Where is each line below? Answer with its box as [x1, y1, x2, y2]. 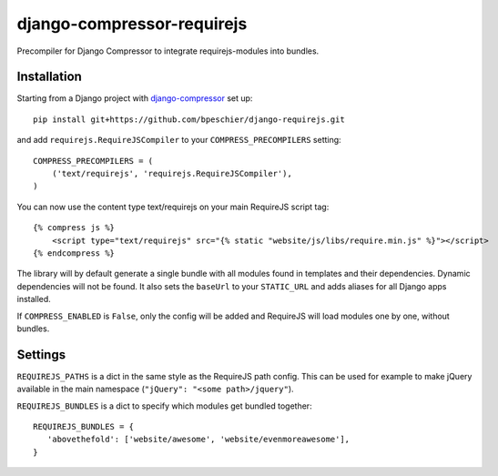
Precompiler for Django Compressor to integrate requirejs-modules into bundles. [16, 46, 320, 56]
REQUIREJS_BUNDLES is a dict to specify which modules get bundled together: [16, 400, 313, 411]
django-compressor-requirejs [16, 14, 248, 34]
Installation [16, 69, 82, 85]
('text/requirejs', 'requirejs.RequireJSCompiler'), [51, 168, 293, 179]
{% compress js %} [33, 223, 116, 233]
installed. [16, 294, 52, 305]
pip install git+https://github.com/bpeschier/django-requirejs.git [33, 114, 345, 125]
